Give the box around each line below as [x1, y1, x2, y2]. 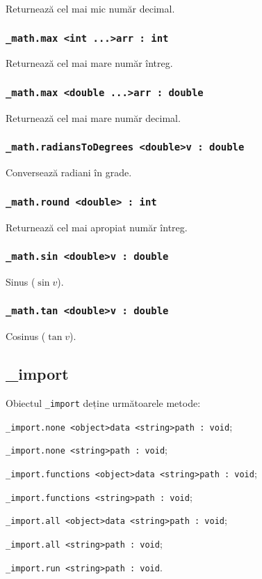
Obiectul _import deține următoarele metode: [6, 396, 201, 410]
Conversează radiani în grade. [6, 165, 132, 180]
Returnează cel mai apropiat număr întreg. [6, 219, 188, 234]
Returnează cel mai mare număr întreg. [6, 56, 173, 70]
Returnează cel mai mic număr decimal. [6, 1, 175, 15]
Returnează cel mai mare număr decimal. [6, 110, 181, 125]
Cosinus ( [6, 329, 46, 343]
